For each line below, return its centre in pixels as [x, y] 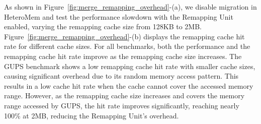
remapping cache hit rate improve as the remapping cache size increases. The [123, 56]
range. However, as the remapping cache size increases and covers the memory [124, 96]
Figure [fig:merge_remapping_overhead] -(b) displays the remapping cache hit [124, 36]
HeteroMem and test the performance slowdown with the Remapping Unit [119, 16]
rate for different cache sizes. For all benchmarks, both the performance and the [127, 46]
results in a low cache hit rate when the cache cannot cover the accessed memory [129, 85]
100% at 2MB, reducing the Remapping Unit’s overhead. [92, 115]
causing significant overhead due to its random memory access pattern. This [121, 76]
